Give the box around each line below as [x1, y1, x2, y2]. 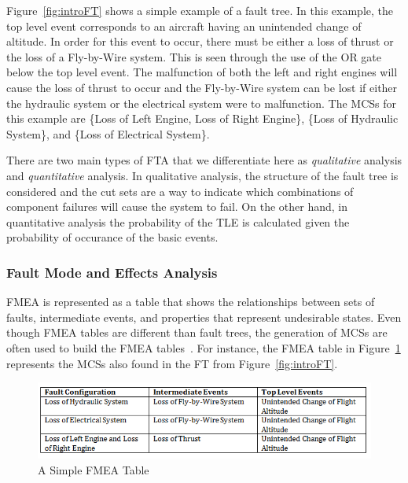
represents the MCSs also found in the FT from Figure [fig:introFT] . [6, 355, 338, 371]
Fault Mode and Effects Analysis [6, 262, 218, 282]
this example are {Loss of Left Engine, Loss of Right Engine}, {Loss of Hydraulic [6, 110, 399, 127]
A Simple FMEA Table [38, 461, 149, 477]
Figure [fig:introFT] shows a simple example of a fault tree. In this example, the [6, 2, 393, 18]
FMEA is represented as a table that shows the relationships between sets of [6, 293, 375, 310]
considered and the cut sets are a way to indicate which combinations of [6, 183, 354, 199]
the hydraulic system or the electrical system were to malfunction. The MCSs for [6, 94, 396, 111]
